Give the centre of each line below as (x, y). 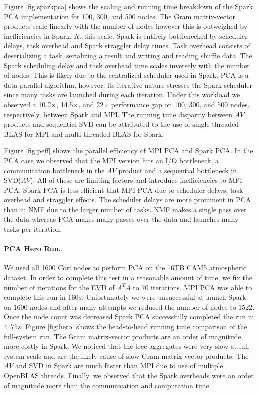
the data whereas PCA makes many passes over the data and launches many (121, 219)
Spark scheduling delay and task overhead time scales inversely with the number (127, 65)
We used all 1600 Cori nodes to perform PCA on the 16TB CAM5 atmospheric (125, 268)
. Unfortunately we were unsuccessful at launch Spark (164, 297)
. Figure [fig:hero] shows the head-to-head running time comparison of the (134, 327)
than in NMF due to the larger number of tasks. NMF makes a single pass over (125, 209)
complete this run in (35, 297)
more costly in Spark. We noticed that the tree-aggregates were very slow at (120, 346)
